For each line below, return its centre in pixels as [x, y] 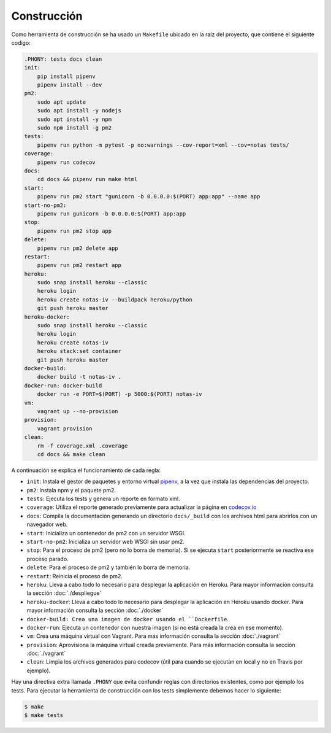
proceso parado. [48, 559]
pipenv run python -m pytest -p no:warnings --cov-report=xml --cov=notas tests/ [163, 145]
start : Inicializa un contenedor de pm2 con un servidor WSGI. [106, 533]
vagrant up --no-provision [78, 411]
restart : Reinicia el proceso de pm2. [74, 576]
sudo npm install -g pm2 [74, 128]
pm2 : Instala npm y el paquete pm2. [71, 490]
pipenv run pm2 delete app [78, 248]
